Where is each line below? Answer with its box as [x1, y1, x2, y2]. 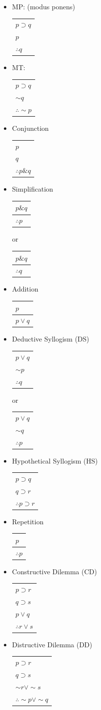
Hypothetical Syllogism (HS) [12, 455, 98, 465]
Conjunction [12, 123, 49, 133]
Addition [12, 284, 39, 294]
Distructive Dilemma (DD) [12, 639, 93, 649]
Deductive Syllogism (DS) [12, 334, 89, 344]
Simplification [12, 184, 53, 194]
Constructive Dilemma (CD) [12, 566, 97, 576]
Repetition [12, 516, 44, 526]
